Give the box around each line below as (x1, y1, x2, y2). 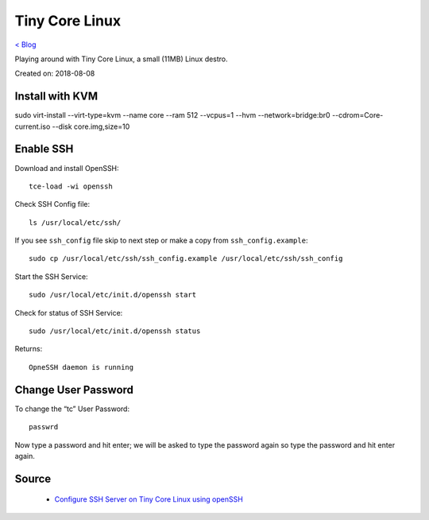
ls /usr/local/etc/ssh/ (29, 218, 122, 227)
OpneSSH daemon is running (29, 363, 134, 371)
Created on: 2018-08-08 (14, 68, 95, 79)
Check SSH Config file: (14, 200, 91, 209)
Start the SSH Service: (14, 271, 88, 281)
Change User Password (14, 382, 134, 397)
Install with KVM (14, 90, 99, 103)
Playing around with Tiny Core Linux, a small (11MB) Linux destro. (14, 54, 228, 64)
